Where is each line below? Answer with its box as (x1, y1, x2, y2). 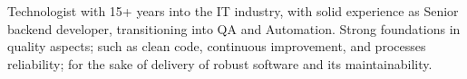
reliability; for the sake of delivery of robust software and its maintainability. (7, 54, 433, 73)
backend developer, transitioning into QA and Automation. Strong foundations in (7, 19, 461, 38)
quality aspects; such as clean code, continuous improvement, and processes (7, 37, 426, 56)
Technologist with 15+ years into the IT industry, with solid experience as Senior (7, 2, 459, 20)
